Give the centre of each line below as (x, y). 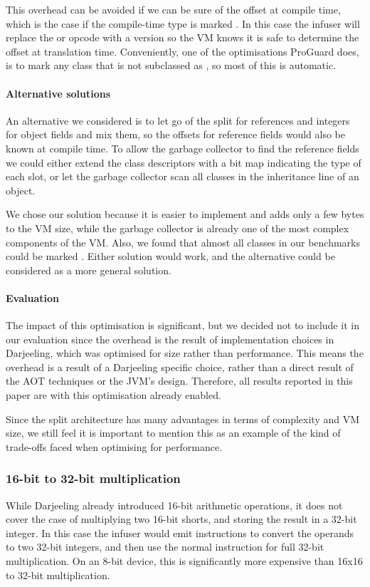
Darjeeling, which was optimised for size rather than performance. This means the (185, 353)
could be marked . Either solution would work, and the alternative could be (170, 256)
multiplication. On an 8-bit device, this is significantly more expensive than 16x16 (184, 561)
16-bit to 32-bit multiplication (93, 478)
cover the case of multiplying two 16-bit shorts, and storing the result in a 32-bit (181, 519)
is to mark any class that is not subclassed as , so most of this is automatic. (171, 65)
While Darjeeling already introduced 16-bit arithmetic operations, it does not (174, 505)
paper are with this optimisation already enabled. (113, 395)
